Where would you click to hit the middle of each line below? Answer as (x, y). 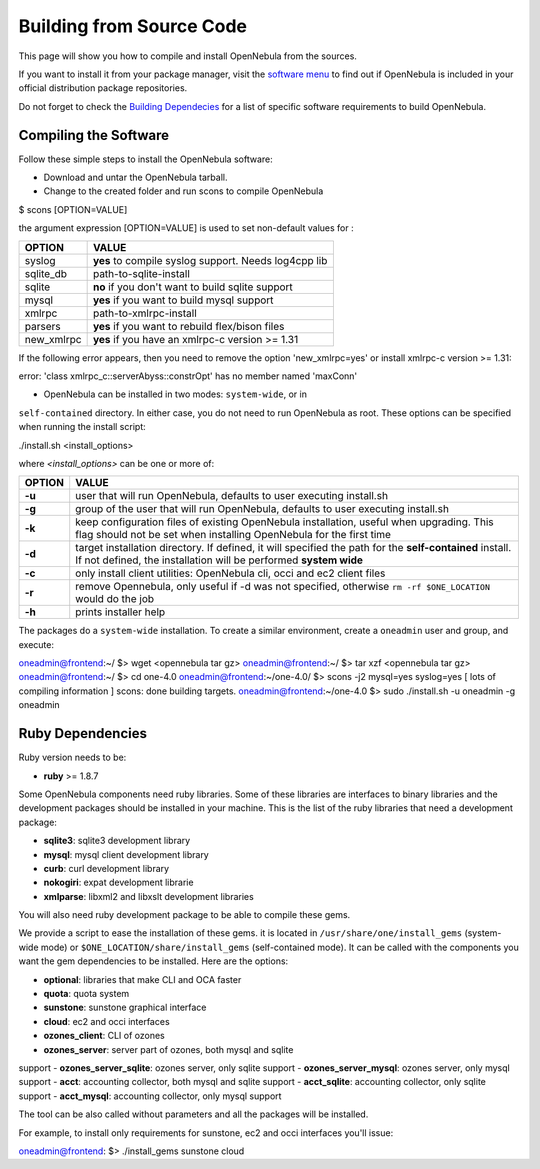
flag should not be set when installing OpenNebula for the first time (233, 535)
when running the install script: (82, 427)
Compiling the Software (94, 135)
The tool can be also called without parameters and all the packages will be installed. (193, 1114)
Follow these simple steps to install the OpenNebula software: (146, 159)
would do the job (115, 599)
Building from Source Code (132, 26)
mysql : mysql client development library (126, 854)
